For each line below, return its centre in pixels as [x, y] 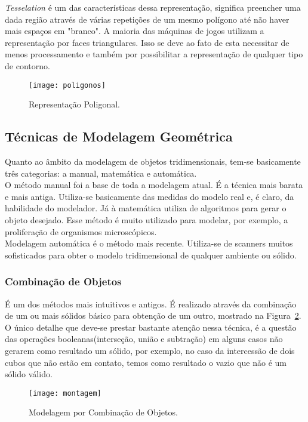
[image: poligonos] [67, 85]
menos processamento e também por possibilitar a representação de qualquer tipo [154, 54]
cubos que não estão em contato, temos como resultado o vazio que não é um [146, 362]
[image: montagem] [65, 393]
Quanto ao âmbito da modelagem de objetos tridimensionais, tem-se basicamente [153, 161]
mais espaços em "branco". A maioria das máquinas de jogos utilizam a [135, 31]
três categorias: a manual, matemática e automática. [101, 173]
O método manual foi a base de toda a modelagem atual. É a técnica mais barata [154, 185]
